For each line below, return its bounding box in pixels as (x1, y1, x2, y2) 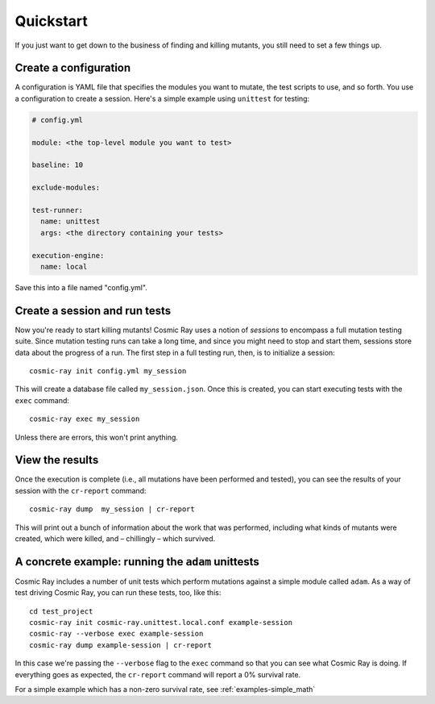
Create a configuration (14, 61, 131, 75)
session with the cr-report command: (14, 485, 147, 495)
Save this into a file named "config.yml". (14, 282, 148, 292)
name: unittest (40, 217, 101, 226)
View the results (14, 453, 99, 467)
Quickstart (14, 12, 89, 30)
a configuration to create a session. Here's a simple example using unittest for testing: (14, 94, 310, 103)
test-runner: (31, 206, 84, 215)
